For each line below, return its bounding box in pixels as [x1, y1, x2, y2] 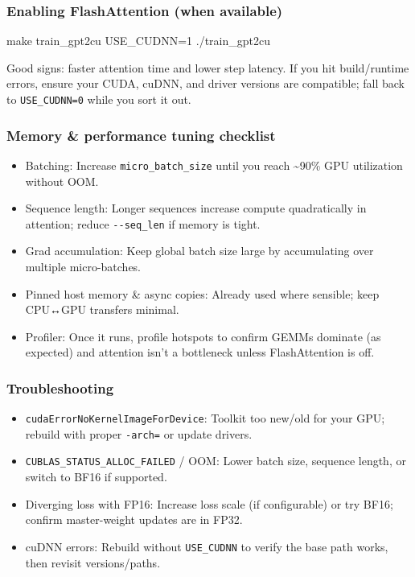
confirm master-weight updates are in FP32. [25, 511, 243, 528]
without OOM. [25, 172, 99, 189]
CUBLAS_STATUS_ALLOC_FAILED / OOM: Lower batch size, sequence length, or [25, 452, 406, 469]
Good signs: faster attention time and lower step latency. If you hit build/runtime [6, 59, 409, 76]
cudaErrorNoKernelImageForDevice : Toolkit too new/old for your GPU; [25, 410, 385, 427]
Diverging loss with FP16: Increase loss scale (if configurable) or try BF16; [25, 495, 393, 512]
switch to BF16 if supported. [25, 468, 167, 485]
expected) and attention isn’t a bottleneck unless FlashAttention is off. [25, 344, 375, 361]
